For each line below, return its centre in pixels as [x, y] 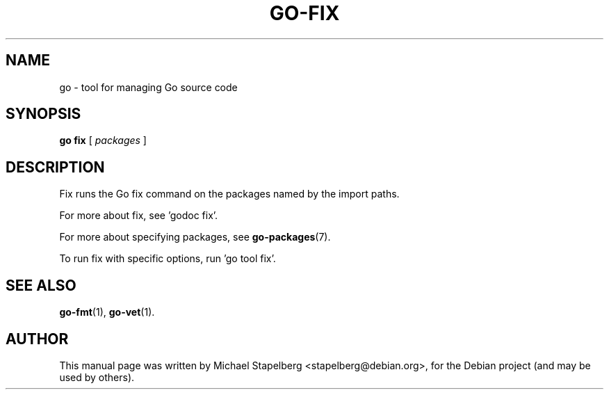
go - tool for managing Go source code [148, 87]
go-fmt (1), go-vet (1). [107, 312]
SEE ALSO [41, 285]
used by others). [97, 377]
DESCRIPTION [55, 167]
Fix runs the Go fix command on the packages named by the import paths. [229, 194]
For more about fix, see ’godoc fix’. [139, 216]
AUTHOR [37, 339]
